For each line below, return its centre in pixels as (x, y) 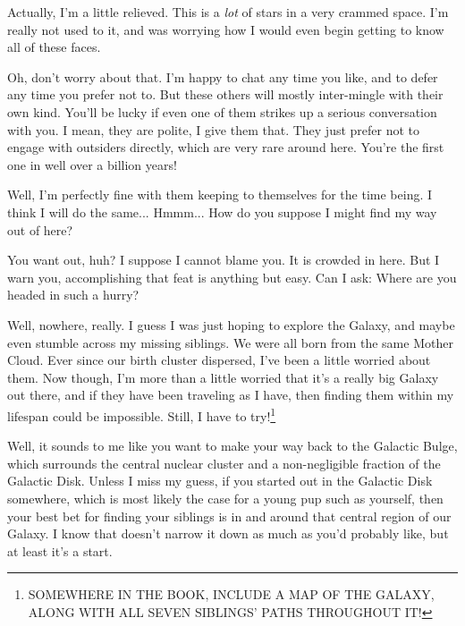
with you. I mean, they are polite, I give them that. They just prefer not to (214, 129)
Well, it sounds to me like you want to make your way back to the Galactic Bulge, (232, 446)
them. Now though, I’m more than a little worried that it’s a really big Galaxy (223, 377)
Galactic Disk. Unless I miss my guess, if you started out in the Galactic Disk (220, 481)
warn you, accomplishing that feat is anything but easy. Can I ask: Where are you (232, 277)
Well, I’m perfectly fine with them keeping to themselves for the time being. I (220, 195)
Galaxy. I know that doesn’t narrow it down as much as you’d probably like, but (228, 533)
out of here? (40, 229)
